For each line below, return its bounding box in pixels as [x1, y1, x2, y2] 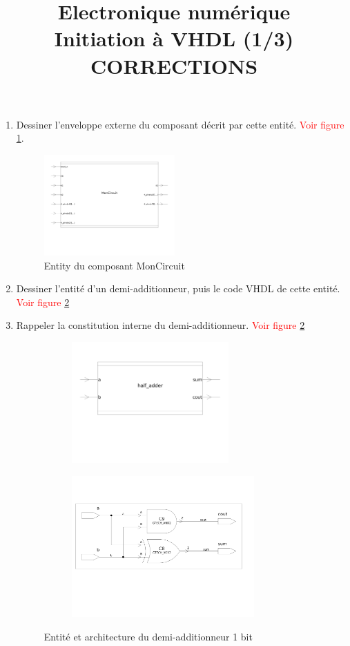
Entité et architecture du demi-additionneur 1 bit [43, 629, 253, 643]
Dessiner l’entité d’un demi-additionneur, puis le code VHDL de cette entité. [16, 281, 340, 296]
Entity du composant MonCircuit [43, 258, 185, 272]
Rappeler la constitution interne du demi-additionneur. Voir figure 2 [16, 318, 305, 332]
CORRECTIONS [90, 51, 258, 79]
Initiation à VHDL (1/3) [54, 24, 294, 53]
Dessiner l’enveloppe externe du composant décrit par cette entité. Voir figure [16, 117, 344, 131]
